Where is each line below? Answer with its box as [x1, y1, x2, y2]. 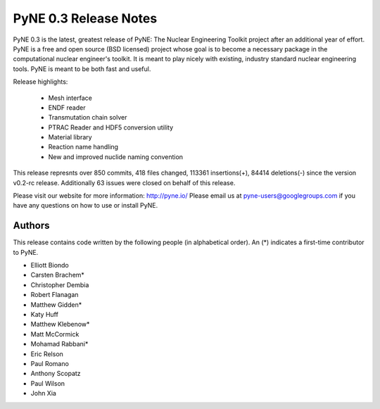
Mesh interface [48, 94, 93, 102]
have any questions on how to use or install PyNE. [13, 201, 158, 210]
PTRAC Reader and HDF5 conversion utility [48, 123, 174, 132]
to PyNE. [13, 248, 39, 256]
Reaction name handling [48, 143, 119, 151]
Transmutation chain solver [48, 113, 127, 122]
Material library [48, 133, 92, 141]
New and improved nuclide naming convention [48, 152, 183, 161]
